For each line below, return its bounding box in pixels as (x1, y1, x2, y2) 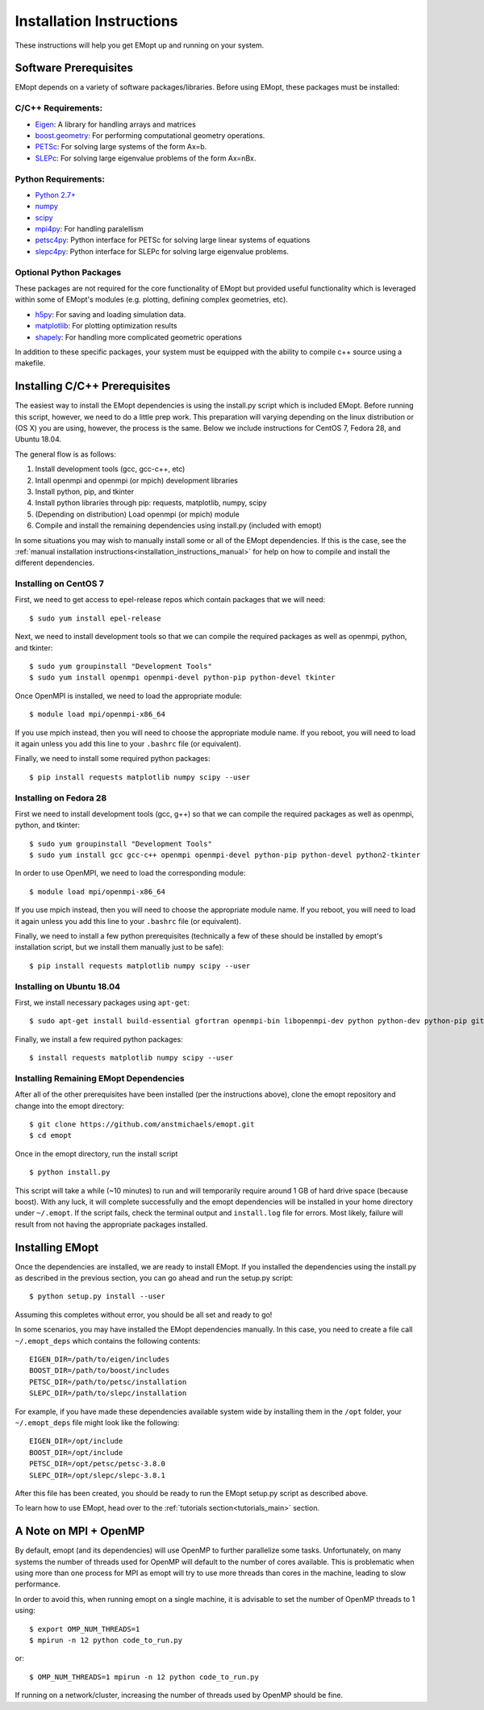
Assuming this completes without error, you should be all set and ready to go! (15, 1310, 273, 1319)
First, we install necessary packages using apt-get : (15, 997, 190, 1007)
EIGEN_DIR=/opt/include (29, 1436, 123, 1446)
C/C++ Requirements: (15, 102, 103, 114)
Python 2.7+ (35, 190, 77, 199)
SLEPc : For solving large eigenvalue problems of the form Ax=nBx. (35, 153, 257, 163)
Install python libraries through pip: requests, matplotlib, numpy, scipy (35, 498, 267, 508)
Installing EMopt (15, 1240, 99, 1254)
